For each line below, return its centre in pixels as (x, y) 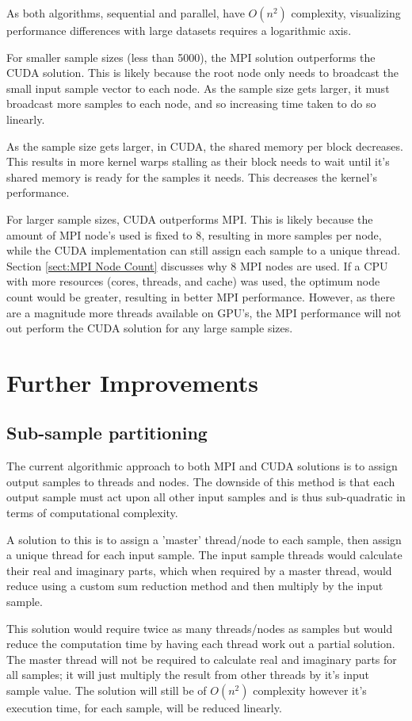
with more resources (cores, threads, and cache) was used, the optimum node (193, 281)
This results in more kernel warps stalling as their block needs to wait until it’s (198, 161)
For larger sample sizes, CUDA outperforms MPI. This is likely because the (190, 219)
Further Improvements (132, 382)
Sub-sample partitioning (107, 433)
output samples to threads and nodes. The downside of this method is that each (201, 481)
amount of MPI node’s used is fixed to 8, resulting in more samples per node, (194, 234)
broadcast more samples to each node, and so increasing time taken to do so (191, 104)
